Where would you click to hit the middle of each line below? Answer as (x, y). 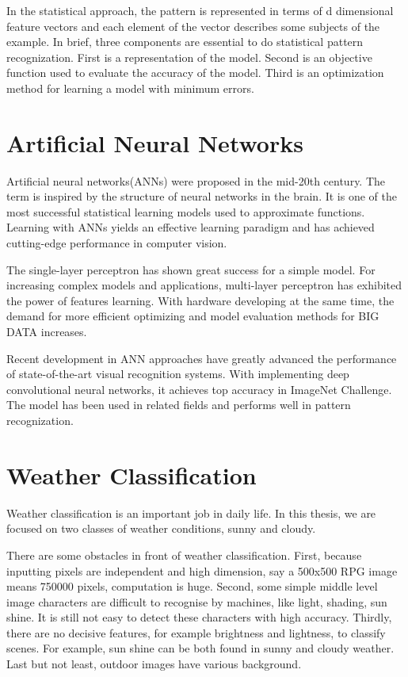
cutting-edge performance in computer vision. (117, 243)
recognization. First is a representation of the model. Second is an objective (189, 57)
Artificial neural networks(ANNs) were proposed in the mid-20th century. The (196, 180)
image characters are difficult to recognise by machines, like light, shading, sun (197, 601)
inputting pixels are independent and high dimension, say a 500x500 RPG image (202, 570)
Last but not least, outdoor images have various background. (154, 664)
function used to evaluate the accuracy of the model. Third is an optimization (195, 73)
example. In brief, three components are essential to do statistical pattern (185, 42)
